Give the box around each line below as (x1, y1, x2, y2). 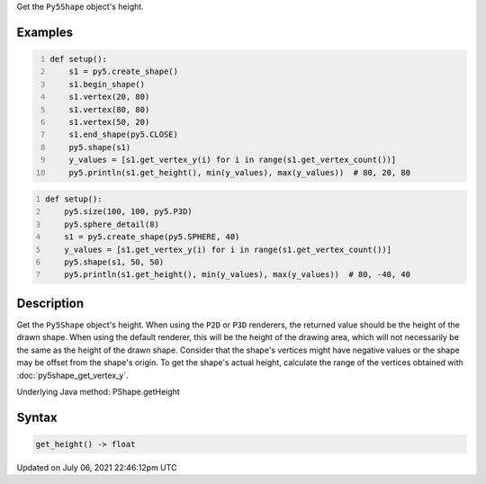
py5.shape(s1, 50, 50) (64, 257, 165, 267)
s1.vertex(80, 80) (68, 104, 150, 114)
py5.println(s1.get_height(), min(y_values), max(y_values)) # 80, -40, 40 (64, 270, 411, 280)
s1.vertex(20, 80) (68, 92, 150, 103)
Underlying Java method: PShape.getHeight (16, 386, 180, 397)
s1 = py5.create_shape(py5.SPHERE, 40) (64, 232, 240, 242)
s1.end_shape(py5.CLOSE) (68, 130, 179, 139)
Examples (16, 24, 74, 40)
